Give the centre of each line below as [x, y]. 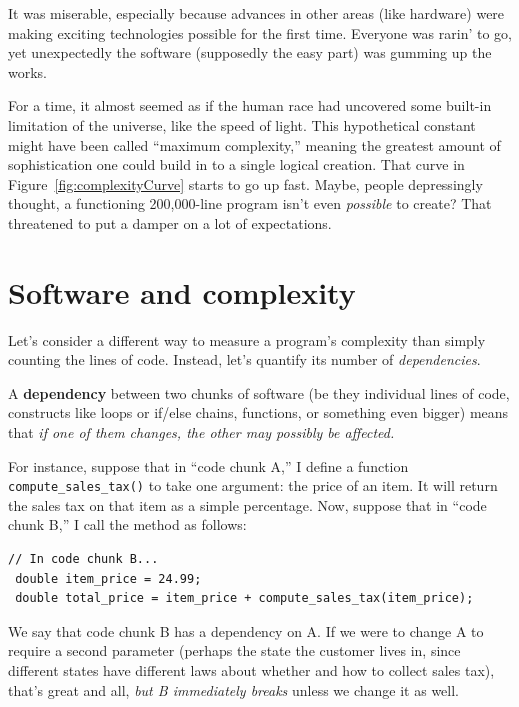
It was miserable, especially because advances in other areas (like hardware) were [256, 13]
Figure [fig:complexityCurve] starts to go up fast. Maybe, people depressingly [245, 183]
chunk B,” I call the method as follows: [127, 524]
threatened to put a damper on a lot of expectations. [170, 222]
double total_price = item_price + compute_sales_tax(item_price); [244, 598]
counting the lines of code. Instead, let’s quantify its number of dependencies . [244, 359]
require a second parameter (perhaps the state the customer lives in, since [234, 650]
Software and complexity [182, 291]
